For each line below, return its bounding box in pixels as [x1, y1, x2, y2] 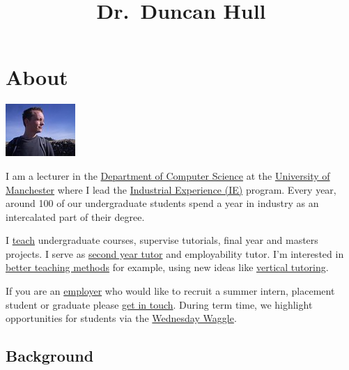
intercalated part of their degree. [6, 209, 145, 224]
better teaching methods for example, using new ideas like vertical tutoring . [6, 260, 329, 275]
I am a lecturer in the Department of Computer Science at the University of [6, 168, 330, 183]
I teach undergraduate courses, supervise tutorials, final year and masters [6, 233, 318, 247]
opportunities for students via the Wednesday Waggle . [6, 311, 237, 325]
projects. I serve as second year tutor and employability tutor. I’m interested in [6, 246, 344, 261]
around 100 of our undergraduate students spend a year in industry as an [6, 196, 319, 210]
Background [6, 345, 94, 367]
